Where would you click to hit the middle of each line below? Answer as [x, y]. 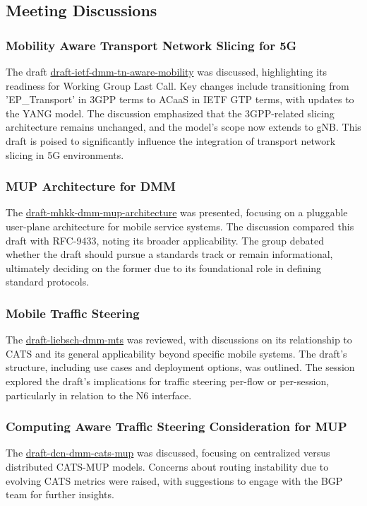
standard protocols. [48, 282]
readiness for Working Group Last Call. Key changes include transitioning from [178, 85]
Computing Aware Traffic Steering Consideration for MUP [176, 426]
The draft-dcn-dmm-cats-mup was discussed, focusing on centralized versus [168, 453]
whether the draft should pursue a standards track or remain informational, [169, 254]
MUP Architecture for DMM [91, 186]
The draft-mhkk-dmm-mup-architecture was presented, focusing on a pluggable [177, 212]
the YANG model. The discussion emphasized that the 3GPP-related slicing [170, 113]
